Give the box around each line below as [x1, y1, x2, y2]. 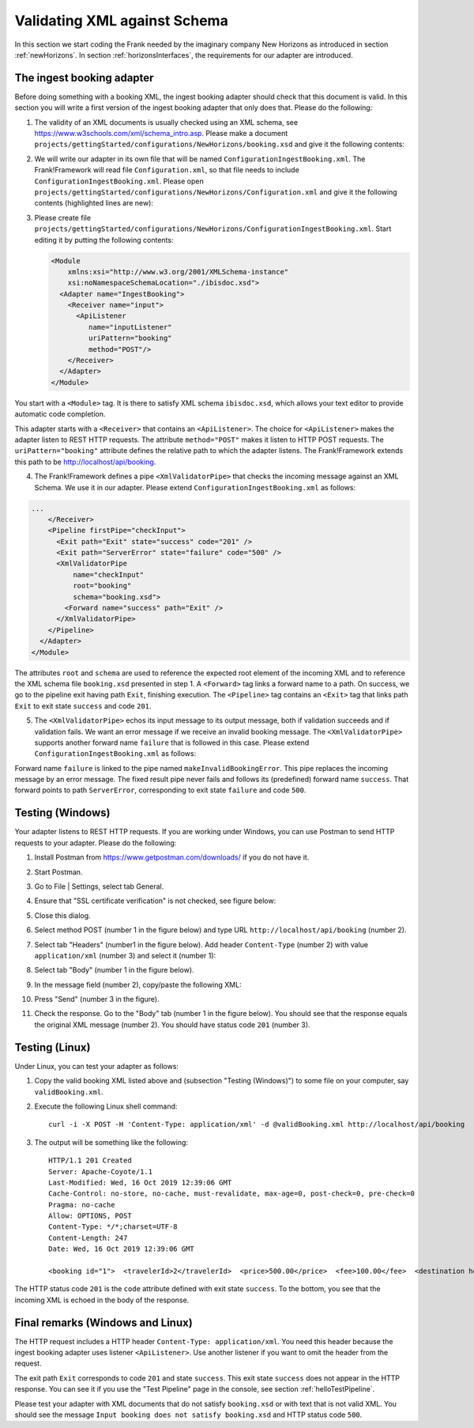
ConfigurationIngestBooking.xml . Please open [34, 176, 205, 186]
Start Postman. [34, 867, 83, 877]
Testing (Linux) [14, 1041, 91, 1054]
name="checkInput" [72, 570, 145, 579]
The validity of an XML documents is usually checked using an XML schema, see [34, 117, 299, 127]
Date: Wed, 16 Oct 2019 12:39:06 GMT [48, 1245, 195, 1253]
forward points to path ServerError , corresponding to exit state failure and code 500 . [14, 785, 307, 795]
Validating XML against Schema [14, 12, 228, 29]
